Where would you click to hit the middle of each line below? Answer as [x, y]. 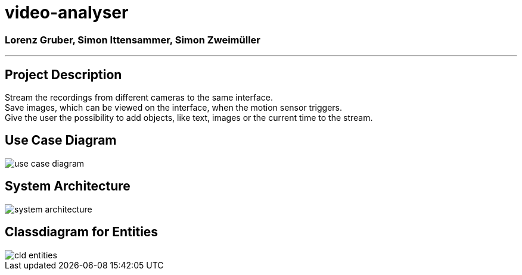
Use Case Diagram [61, 140]
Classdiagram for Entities [82, 232]
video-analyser [67, 12]
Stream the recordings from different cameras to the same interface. [139, 97]
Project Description [63, 74]
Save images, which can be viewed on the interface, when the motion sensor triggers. [174, 107]
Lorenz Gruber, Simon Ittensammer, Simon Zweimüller [133, 40]
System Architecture [68, 186]
